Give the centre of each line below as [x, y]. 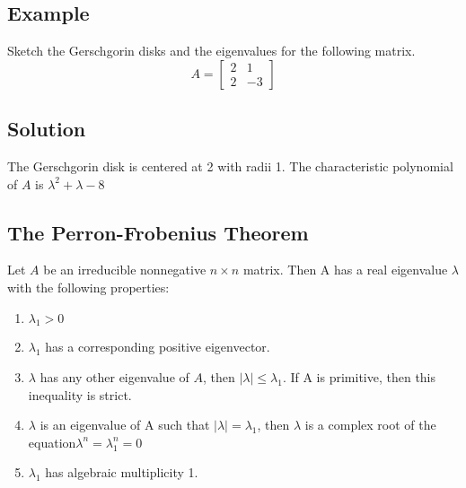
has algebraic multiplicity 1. [122, 472]
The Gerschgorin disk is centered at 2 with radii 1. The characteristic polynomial [230, 166]
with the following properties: [88, 287]
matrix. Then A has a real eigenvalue [345, 270]
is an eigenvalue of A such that [125, 425]
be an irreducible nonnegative [125, 270]
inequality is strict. [80, 394]
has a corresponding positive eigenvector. [158, 347]
